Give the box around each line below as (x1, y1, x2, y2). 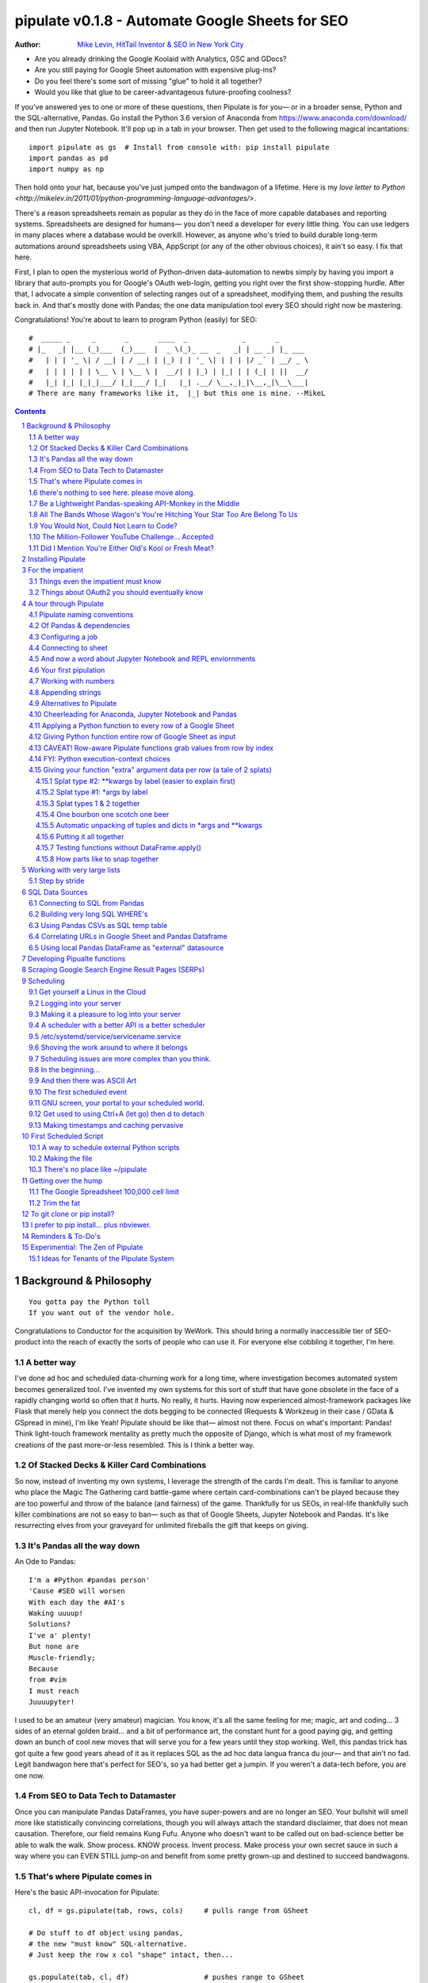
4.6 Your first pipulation (29, 665, 105, 674)
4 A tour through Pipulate (21, 599, 105, 608)
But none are (29, 1642, 79, 1651)
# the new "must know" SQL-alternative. (29, 1939, 188, 1948)
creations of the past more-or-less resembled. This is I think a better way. (14, 1440, 255, 1449)
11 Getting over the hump (21, 1176, 103, 1185)
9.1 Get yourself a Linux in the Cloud (29, 988, 147, 997)
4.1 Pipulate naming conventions (29, 609, 134, 619)
